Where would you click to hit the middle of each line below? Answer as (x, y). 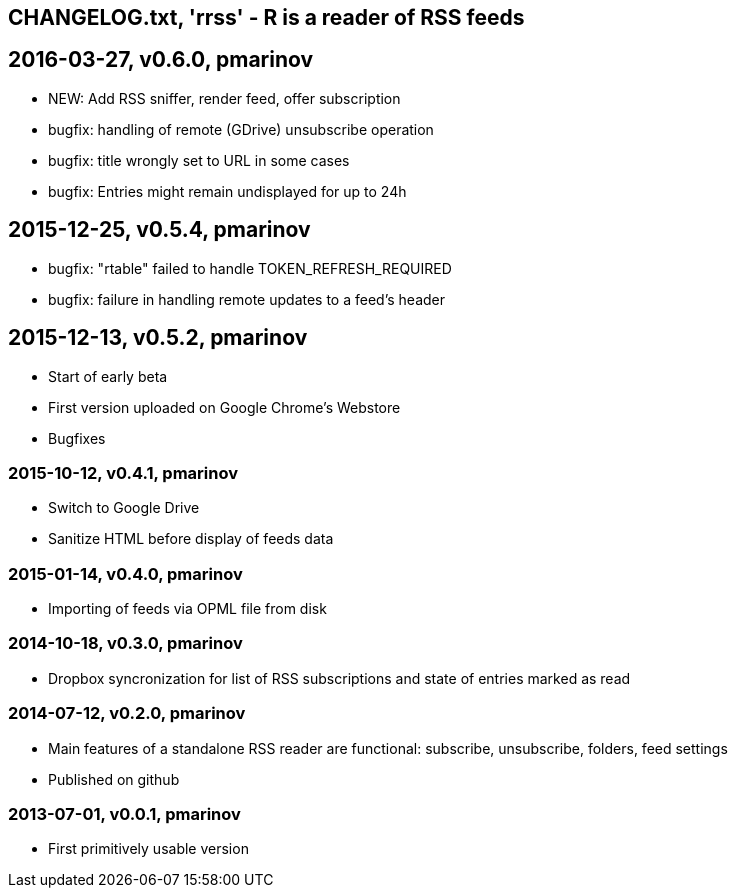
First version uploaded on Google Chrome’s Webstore (224, 407)
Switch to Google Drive (124, 508)
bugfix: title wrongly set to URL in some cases (199, 160)
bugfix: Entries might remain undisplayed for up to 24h (227, 191)
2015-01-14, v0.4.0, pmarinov (125, 573)
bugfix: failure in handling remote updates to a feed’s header (247, 299)
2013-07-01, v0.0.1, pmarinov (124, 813)
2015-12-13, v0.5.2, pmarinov (158, 338)
